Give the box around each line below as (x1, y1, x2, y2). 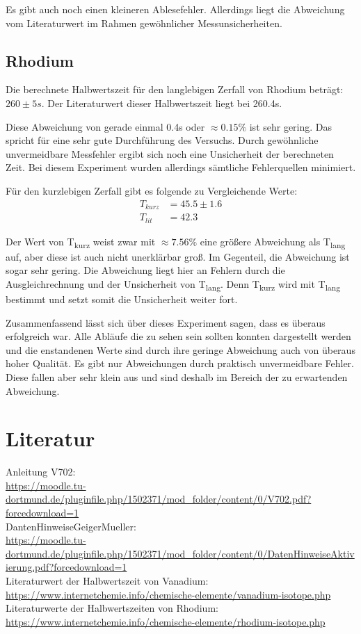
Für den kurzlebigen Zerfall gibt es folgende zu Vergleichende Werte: (6, 183, 298, 197)
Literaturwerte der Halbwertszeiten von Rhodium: (6, 601, 218, 615)
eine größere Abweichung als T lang (200, 234, 346, 250)
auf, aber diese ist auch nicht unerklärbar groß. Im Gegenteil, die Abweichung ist (6, 249, 350, 263)
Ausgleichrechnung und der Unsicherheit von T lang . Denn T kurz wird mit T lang (6, 276, 341, 293)
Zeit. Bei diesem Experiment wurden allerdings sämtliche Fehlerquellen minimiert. (6, 160, 356, 174)
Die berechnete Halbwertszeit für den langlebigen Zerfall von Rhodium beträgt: (6, 82, 344, 97)
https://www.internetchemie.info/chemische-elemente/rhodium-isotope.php (6, 614, 326, 628)
